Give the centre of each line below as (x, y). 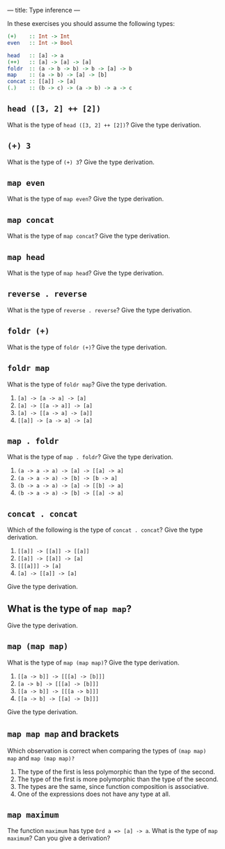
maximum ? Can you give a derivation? (59, 839)
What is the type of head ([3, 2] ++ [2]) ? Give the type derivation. (104, 124)
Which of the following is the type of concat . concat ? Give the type (105, 530)
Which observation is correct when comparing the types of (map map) (107, 750)
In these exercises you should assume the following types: (91, 23)
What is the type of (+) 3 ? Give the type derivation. (81, 162)
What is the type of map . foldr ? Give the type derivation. (90, 457)
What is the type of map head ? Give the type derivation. (86, 273)
